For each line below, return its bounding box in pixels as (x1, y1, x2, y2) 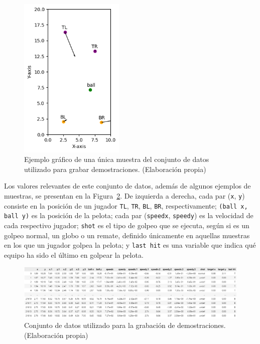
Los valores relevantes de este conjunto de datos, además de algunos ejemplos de (4, 181, 251, 191)
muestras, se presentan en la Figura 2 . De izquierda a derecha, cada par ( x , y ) (4, 190, 245, 201)
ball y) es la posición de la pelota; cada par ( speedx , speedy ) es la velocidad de (4, 210, 253, 221)
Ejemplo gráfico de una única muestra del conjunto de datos (24, 154, 209, 164)
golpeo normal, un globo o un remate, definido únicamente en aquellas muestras (4, 230, 250, 240)
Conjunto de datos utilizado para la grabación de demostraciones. (24, 320, 226, 330)
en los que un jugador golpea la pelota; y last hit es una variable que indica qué (4, 240, 256, 250)
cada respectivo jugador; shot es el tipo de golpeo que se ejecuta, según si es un (4, 220, 249, 230)
